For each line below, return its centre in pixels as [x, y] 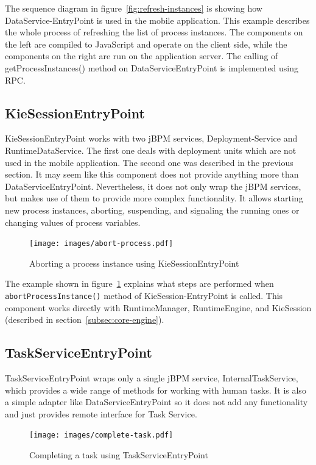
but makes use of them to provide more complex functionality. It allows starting [154, 198]
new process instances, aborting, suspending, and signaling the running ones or [152, 210]
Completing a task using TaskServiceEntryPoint [119, 455]
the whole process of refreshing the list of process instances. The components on [154, 32]
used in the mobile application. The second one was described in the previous [149, 162]
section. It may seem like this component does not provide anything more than [152, 174]
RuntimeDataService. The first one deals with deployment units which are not [151, 150]
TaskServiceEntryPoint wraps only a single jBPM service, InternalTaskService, [152, 378]
